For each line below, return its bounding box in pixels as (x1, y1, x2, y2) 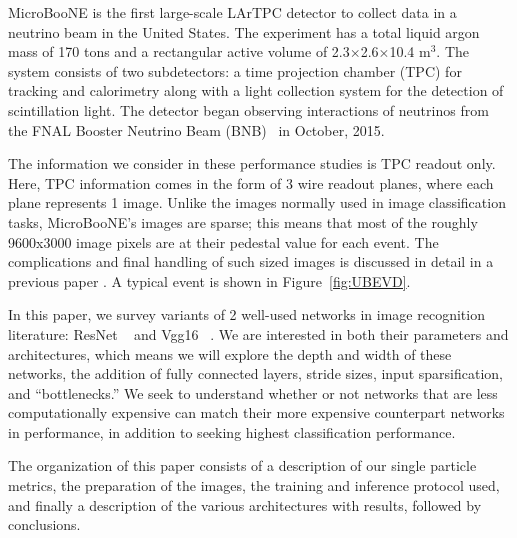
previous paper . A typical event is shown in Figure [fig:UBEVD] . (8, 270, 411, 291)
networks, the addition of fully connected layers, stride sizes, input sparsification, (8, 363, 503, 384)
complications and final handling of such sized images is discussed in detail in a (8, 251, 494, 272)
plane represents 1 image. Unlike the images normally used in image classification (8, 192, 506, 213)
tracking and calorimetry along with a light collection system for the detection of (8, 80, 504, 101)
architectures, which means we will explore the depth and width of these (8, 343, 452, 364)
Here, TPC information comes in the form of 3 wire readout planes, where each (8, 172, 494, 193)
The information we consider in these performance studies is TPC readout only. (8, 153, 496, 174)
